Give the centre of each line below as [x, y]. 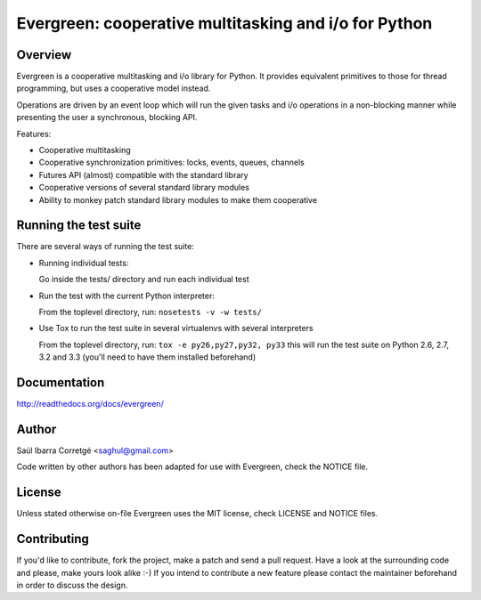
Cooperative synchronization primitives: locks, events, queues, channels [171, 162]
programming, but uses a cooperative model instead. [114, 88]
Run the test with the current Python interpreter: [127, 296]
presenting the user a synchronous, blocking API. [107, 118]
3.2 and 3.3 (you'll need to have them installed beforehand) [147, 357]
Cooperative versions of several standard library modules [144, 188]
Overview [44, 55]
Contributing [53, 539]
